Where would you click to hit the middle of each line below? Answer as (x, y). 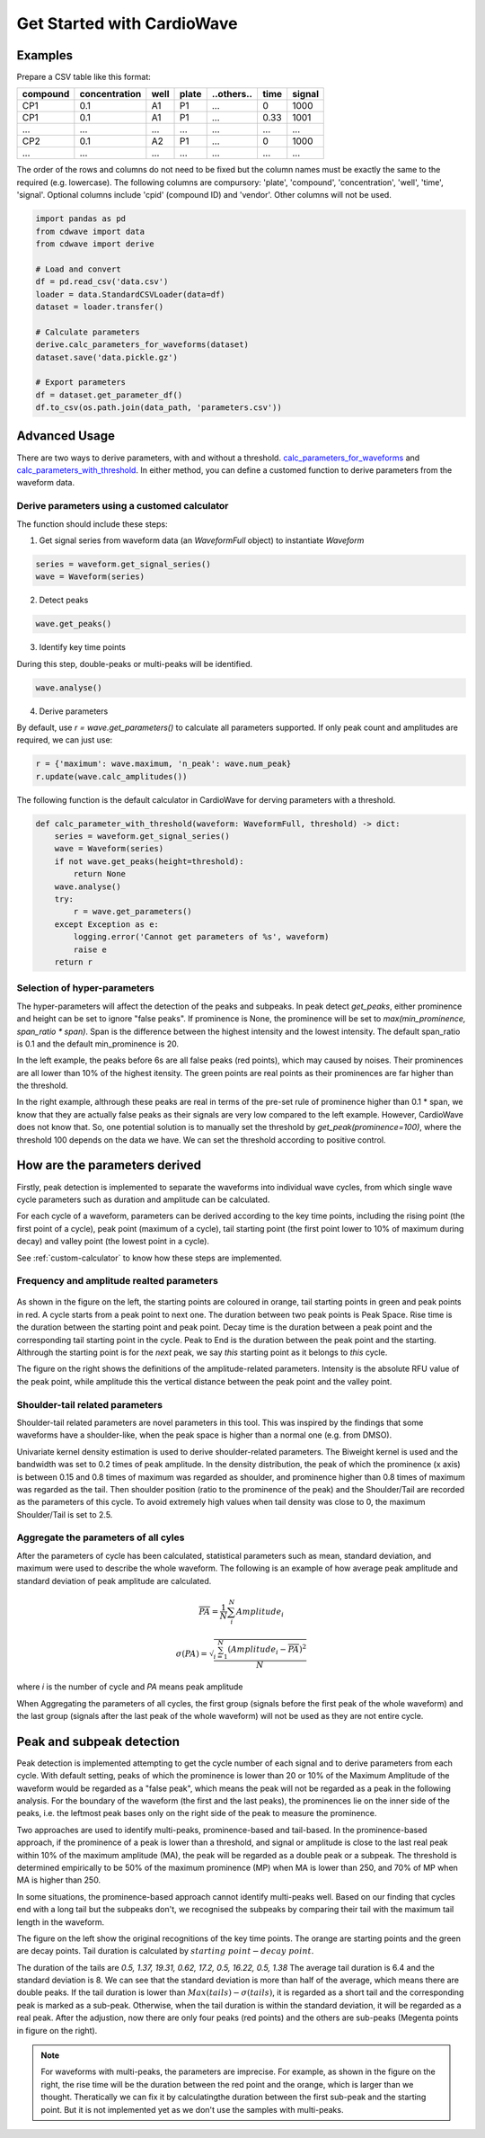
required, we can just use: (65, 740)
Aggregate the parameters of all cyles (101, 1537)
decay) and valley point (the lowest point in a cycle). (113, 1242)
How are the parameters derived (109, 1166)
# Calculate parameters (88, 332)
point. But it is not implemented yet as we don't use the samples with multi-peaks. (192, 2109)
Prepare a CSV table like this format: (84, 77)
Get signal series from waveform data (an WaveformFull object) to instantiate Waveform (202, 540)
